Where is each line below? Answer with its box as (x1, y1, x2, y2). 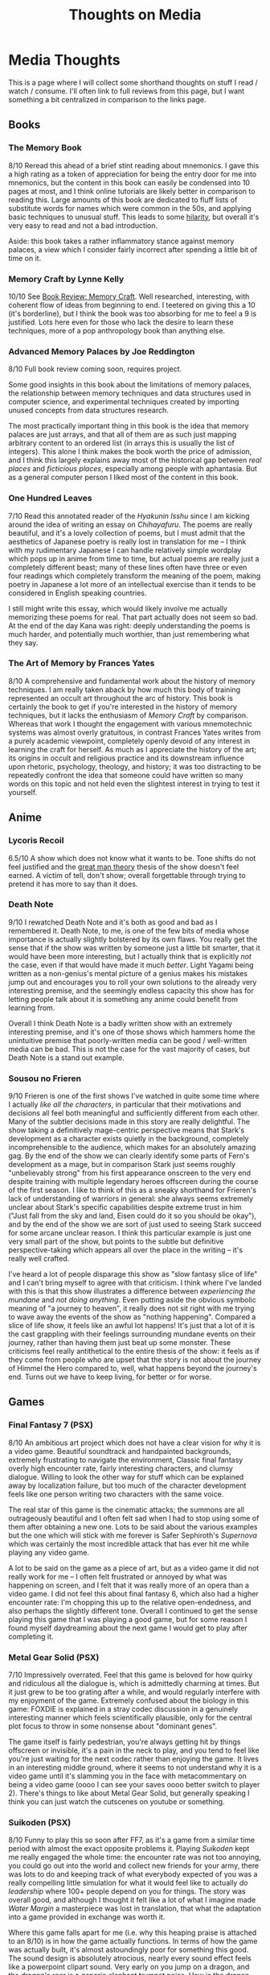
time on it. (8, 253, 42, 263)
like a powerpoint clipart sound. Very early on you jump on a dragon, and (8, 1962, 250, 1972)
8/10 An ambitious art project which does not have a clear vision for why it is (8, 1438, 261, 1447)
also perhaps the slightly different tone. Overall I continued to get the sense (8, 1605, 259, 1616)
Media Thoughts (8, 51, 121, 69)
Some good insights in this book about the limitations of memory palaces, (8, 380, 252, 390)
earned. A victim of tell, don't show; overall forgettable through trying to (8, 870, 247, 880)
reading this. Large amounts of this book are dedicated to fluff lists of (8, 195, 238, 205)
